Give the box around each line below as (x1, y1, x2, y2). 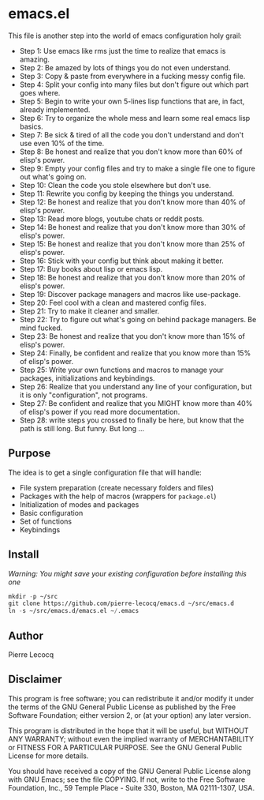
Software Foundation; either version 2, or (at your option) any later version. (8, 710, 251, 719)
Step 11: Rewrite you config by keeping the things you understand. (19, 189, 235, 198)
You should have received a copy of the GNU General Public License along (8, 766, 251, 776)
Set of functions (19, 516, 73, 526)
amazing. (19, 54, 50, 64)
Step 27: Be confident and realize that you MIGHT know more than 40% (19, 398, 253, 408)
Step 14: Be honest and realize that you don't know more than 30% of (19, 222, 246, 231)
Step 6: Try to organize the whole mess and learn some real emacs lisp (19, 113, 251, 122)
